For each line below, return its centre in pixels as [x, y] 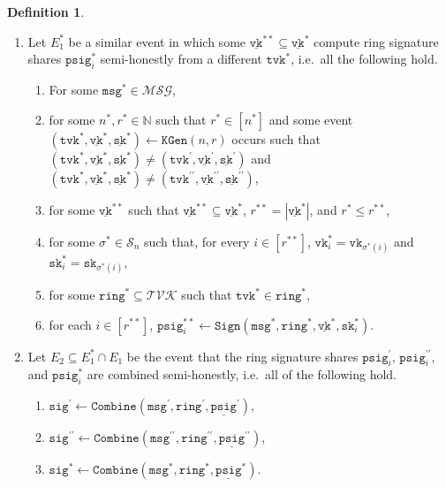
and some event [311, 119]
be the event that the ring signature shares [242, 356]
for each [70, 324]
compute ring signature [376, 41]
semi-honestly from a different [181, 59]
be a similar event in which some [157, 41]
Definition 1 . [46, 11]
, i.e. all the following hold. [364, 59]
